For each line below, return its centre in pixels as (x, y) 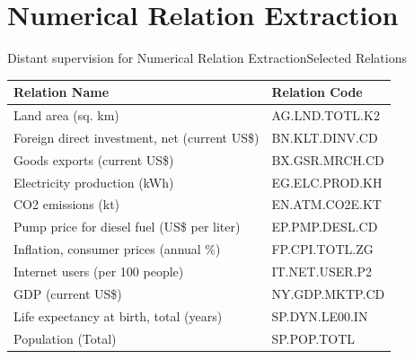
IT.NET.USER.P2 (322, 271)
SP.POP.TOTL (313, 338)
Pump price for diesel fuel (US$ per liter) (127, 227)
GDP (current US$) (68, 293)
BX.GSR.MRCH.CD (328, 159)
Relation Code (317, 92)
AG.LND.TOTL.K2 (326, 115)
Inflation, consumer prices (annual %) (117, 249)
